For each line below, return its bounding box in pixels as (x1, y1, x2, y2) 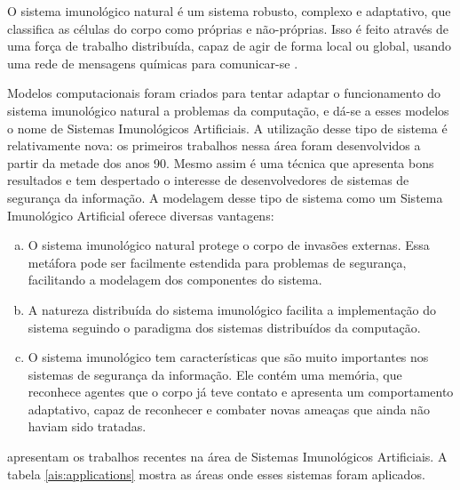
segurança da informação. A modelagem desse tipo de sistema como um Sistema (7, 188, 443, 206)
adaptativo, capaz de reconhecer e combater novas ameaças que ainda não (28, 399, 430, 418)
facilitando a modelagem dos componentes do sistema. (28, 270, 322, 289)
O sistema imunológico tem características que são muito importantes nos (28, 348, 429, 366)
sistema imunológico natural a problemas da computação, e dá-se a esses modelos (7, 100, 449, 119)
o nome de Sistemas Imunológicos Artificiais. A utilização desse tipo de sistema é (7, 118, 448, 137)
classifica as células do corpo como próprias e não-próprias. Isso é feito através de (7, 19, 449, 37)
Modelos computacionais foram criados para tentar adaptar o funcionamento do (7, 84, 441, 102)
